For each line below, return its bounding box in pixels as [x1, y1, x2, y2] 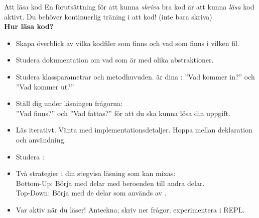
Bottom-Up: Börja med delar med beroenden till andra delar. [16, 177, 205, 188]
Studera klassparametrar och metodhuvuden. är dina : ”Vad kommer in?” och [16, 71, 255, 81]
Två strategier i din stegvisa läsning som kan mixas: [16, 168, 176, 178]
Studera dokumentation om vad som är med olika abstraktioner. [16, 54, 214, 65]
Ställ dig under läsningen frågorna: [16, 98, 122, 108]
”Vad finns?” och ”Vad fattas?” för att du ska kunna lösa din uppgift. [16, 107, 230, 118]
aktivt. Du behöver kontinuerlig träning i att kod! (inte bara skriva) [4, 11, 212, 21]
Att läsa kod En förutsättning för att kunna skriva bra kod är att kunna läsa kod [4, 1, 254, 11]
